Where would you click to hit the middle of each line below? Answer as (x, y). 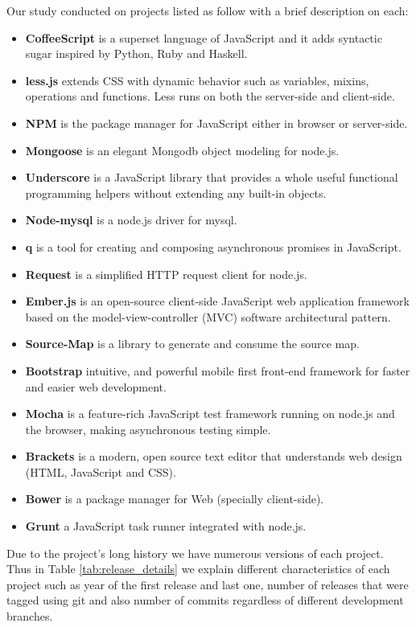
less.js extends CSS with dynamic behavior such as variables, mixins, (197, 80)
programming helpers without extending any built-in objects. (176, 193)
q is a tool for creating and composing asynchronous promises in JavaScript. (213, 246)
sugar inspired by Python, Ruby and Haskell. (136, 53)
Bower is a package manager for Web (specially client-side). (175, 499)
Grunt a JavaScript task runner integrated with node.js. (166, 526)
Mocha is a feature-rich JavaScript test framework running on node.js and (210, 414)
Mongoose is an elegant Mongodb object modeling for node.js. (182, 150)
